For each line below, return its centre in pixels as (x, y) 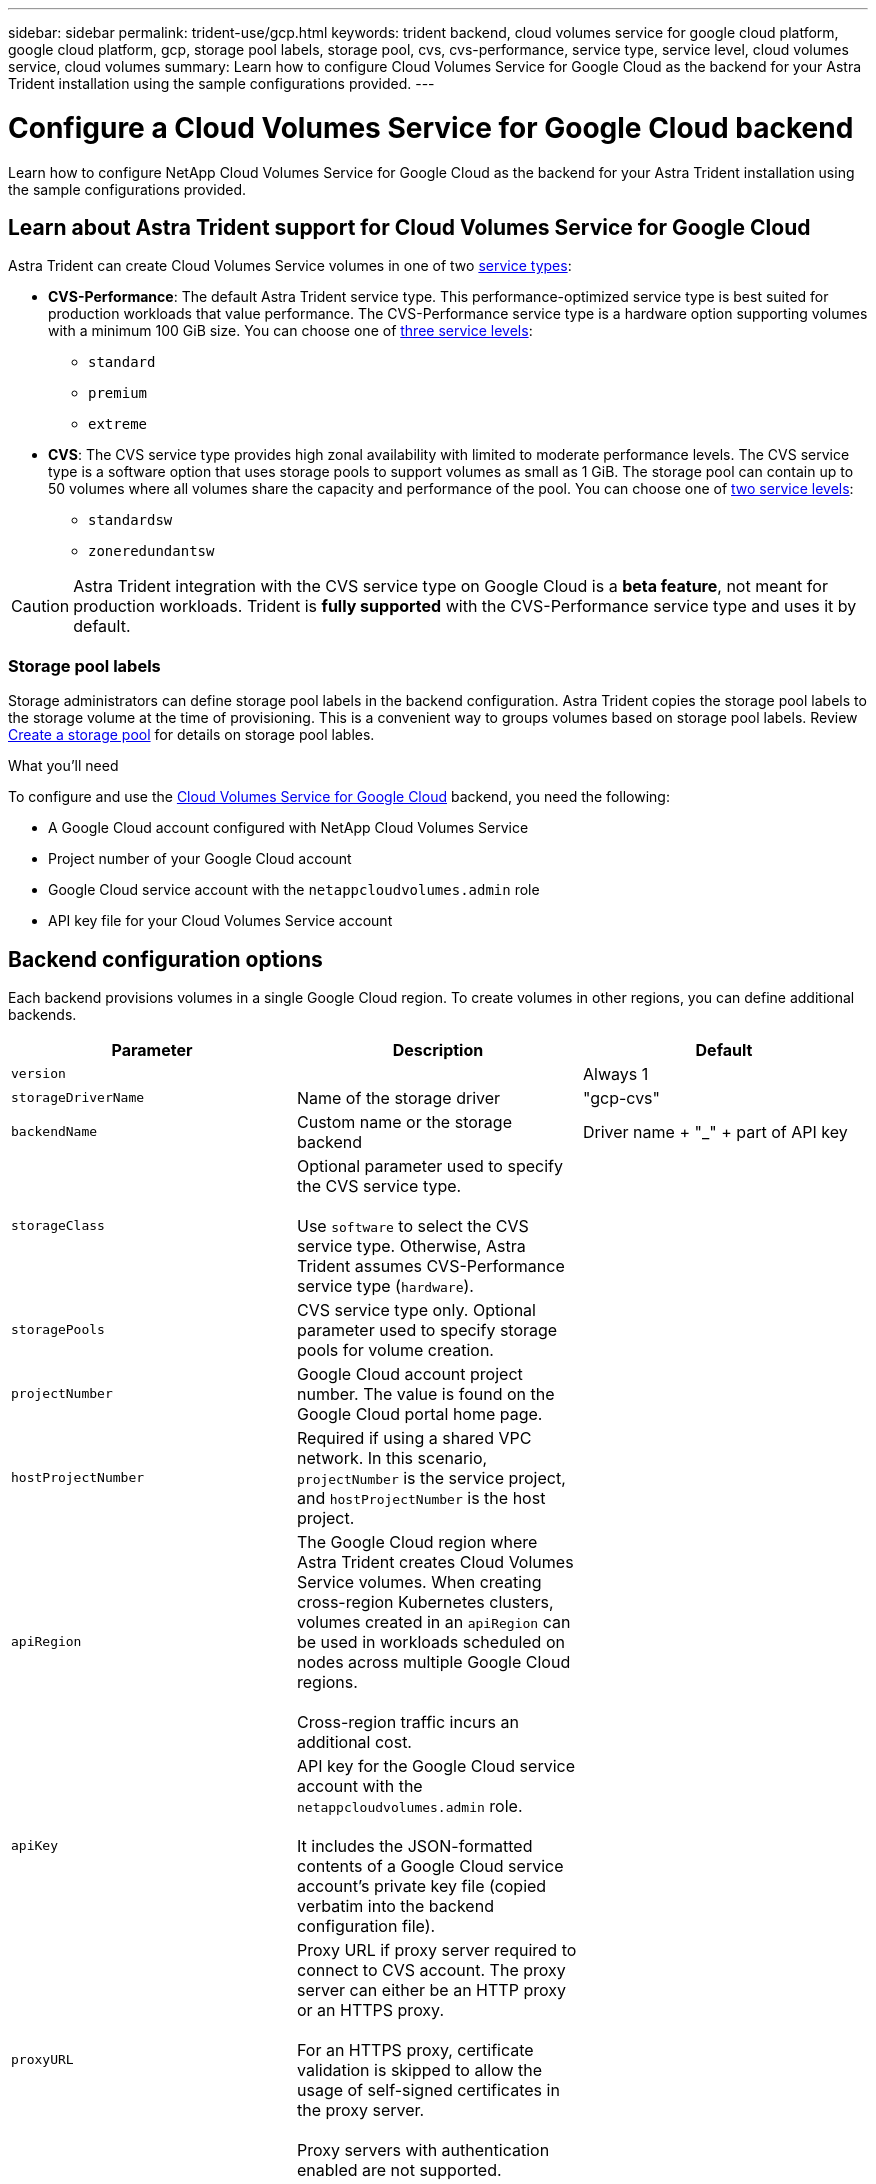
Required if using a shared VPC (414, 1437)
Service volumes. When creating (419, 1581)
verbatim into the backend (395, 1905)
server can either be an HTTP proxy (431, 1989)
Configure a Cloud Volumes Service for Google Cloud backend (431, 127)
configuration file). (366, 1925)
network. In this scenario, (392, 1457)
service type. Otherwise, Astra (411, 1245)
